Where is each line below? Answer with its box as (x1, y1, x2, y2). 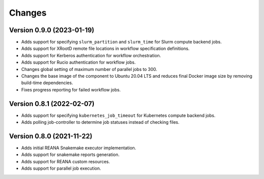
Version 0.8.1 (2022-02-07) (9, 99, 95, 108)
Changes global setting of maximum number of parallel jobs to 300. (21, 66, 157, 72)
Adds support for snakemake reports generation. (21, 152, 120, 157)
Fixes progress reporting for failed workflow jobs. (21, 87, 121, 92)
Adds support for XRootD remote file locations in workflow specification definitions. (21, 45, 190, 51)
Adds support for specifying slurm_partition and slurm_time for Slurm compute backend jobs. (21, 39, 222, 45)
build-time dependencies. (21, 80, 73, 86)
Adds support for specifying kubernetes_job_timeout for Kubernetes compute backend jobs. (21, 112, 216, 118)
